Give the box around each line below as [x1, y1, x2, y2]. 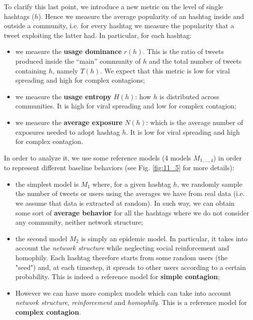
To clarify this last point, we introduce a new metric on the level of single [4, 1, 223, 11]
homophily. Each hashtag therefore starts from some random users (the [15, 252, 228, 262]
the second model [15, 233, 68, 243]
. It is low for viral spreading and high [126, 126, 240, 137]
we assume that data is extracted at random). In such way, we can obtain [15, 197, 235, 208]
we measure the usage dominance [15, 46, 122, 56]
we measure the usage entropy [15, 91, 111, 101]
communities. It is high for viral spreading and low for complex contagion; [15, 101, 236, 111]
